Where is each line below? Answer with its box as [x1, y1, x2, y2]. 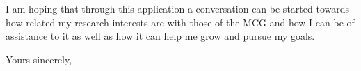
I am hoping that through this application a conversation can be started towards [6, 1, 349, 15]
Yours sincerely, [6, 52, 72, 66]
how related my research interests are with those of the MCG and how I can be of [6, 15, 355, 29]
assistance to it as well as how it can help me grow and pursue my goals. [6, 29, 315, 43]
